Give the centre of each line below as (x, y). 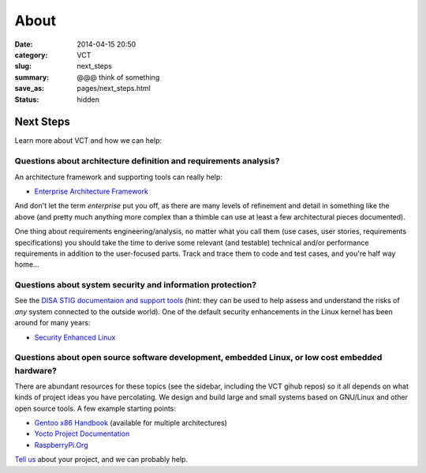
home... (27, 265)
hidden (88, 99)
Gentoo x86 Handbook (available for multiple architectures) (131, 423)
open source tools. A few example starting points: (95, 408)
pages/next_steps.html (114, 88)
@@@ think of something (118, 77)
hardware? (35, 370)
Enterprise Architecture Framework (92, 191)
